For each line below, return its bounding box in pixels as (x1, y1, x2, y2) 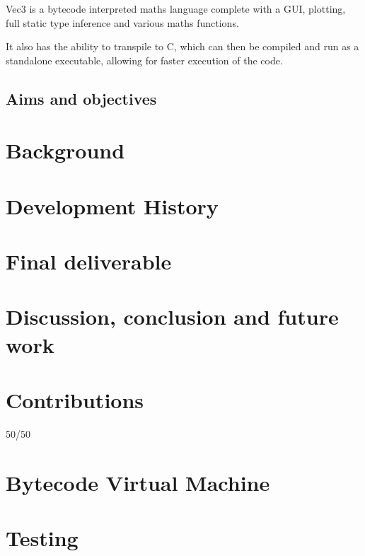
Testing (6, 523, 79, 552)
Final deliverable (6, 247, 172, 276)
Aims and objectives (6, 87, 157, 109)
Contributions (6, 386, 144, 415)
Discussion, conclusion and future (6, 302, 339, 331)
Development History (6, 191, 219, 220)
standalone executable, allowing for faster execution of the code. (6, 52, 283, 67)
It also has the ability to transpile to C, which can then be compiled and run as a (6, 39, 359, 54)
